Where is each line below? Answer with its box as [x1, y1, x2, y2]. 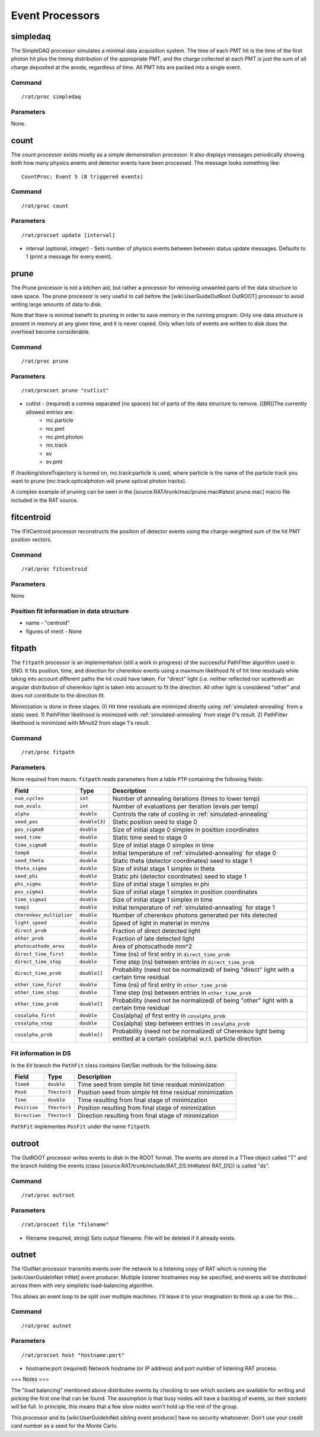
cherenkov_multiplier [14, 912, 73, 918]
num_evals [14, 803, 41, 809]
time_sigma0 [14, 842, 47, 849]
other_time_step [14, 990, 59, 996]
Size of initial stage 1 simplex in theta [112, 864, 215, 872]
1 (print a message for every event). [25, 253, 113, 260]
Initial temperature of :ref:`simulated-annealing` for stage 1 [112, 903, 275, 911]
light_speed [14, 920, 47, 926]
